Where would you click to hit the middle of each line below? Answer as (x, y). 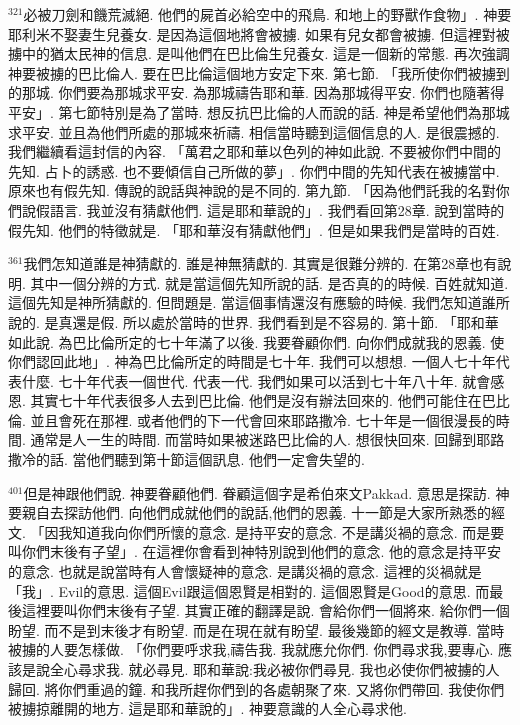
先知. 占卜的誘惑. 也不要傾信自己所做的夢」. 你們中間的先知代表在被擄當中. (254, 170)
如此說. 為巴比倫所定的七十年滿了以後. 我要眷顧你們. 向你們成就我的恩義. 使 (256, 341)
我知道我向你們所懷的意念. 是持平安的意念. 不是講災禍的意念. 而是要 (281, 531)
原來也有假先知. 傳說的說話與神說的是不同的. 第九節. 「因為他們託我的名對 (252, 190)
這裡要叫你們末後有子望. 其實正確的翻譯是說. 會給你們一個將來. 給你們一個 (265, 610)
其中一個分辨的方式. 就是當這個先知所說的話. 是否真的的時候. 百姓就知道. (269, 282)
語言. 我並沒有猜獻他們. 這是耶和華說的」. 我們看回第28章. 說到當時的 (277, 209)
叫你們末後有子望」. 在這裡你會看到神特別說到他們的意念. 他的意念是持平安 (255, 551)
